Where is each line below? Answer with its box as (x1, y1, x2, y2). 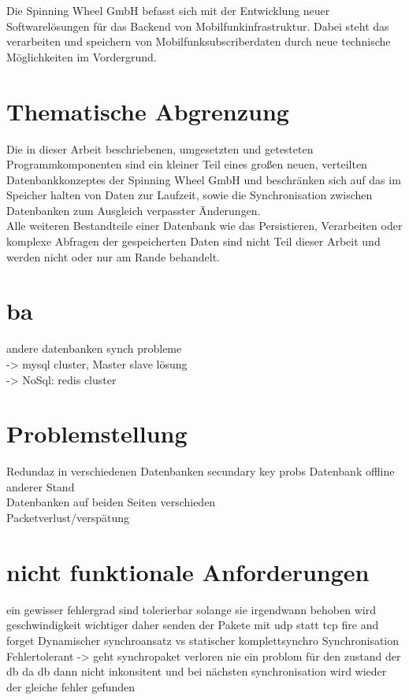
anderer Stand (6, 478, 75, 494)
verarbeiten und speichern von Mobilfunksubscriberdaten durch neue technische (6, 33, 391, 50)
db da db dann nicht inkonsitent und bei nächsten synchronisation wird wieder (6, 663, 387, 680)
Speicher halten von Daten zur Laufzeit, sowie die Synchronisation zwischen (6, 187, 373, 203)
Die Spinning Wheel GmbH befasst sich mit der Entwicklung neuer (6, 2, 330, 18)
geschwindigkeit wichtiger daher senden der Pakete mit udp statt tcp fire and (6, 617, 379, 633)
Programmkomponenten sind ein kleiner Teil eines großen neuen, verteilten (6, 156, 367, 172)
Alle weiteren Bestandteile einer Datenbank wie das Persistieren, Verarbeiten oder (6, 217, 403, 234)
